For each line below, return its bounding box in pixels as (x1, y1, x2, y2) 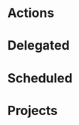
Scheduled (7, 70, 73, 86)
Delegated (7, 38, 70, 54)
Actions (7, 5, 55, 21)
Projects (7, 102, 58, 119)
